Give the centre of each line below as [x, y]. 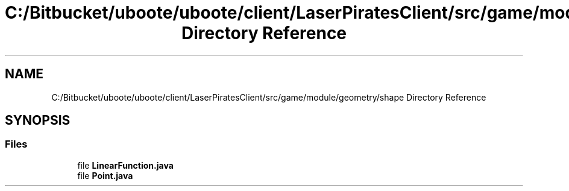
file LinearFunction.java [125, 165]
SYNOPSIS [38, 121]
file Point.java [105, 175]
